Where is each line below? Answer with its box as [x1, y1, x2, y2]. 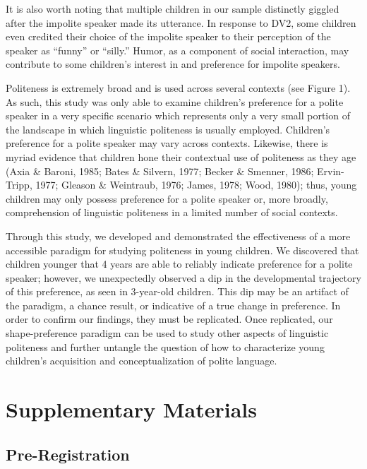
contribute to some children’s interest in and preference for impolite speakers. [6, 57, 340, 71]
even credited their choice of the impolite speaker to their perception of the [6, 29, 331, 44]
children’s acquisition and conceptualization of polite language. [6, 353, 277, 368]
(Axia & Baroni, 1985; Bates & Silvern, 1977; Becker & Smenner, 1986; [6, 163, 314, 178]
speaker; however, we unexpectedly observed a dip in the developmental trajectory [6, 270, 361, 285]
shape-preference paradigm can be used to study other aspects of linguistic [6, 326, 329, 340]
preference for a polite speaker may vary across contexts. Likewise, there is [6, 136, 328, 150]
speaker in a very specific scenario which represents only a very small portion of [6, 108, 350, 123]
